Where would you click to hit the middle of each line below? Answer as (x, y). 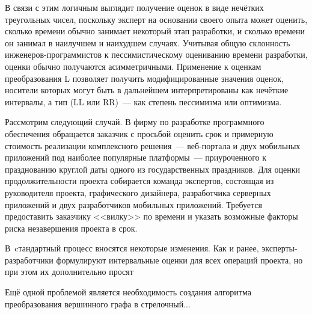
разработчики (29, 260)
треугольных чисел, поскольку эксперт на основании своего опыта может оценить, (156, 19)
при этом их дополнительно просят (69, 272)
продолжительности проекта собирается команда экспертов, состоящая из (139, 181)
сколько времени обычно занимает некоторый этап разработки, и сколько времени (155, 31)
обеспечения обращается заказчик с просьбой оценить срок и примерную (139, 133)
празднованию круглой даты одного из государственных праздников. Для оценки (153, 169)
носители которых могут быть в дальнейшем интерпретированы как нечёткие (147, 90)
